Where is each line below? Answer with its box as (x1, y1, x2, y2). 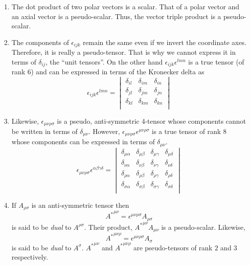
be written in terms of (11, 126, 78, 136)
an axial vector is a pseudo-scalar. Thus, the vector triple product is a (11, 11, 221, 21)
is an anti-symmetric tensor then (31, 200, 129, 210)
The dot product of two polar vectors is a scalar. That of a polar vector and (11, 1, 239, 11)
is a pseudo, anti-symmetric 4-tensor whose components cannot (57, 115, 246, 126)
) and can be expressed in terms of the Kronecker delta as (31, 66, 205, 77)
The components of (11, 37, 69, 47)
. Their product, (84, 221, 133, 232)
